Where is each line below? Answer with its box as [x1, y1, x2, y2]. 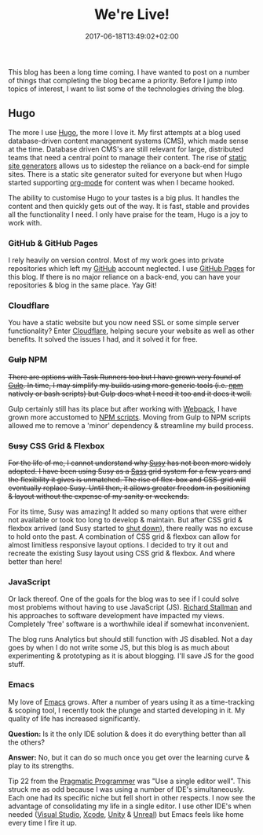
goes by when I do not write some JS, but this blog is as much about [8, 643, 230, 653]
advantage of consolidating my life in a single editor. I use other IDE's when [8, 801, 252, 811]
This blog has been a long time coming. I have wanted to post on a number [8, 67, 250, 76]
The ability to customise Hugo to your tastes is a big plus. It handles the [8, 192, 239, 202]
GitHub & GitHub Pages [8, 237, 98, 248]
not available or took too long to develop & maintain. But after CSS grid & [8, 515, 243, 524]
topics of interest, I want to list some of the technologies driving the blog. [8, 84, 245, 93]
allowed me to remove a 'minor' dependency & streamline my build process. [8, 420, 254, 430]
